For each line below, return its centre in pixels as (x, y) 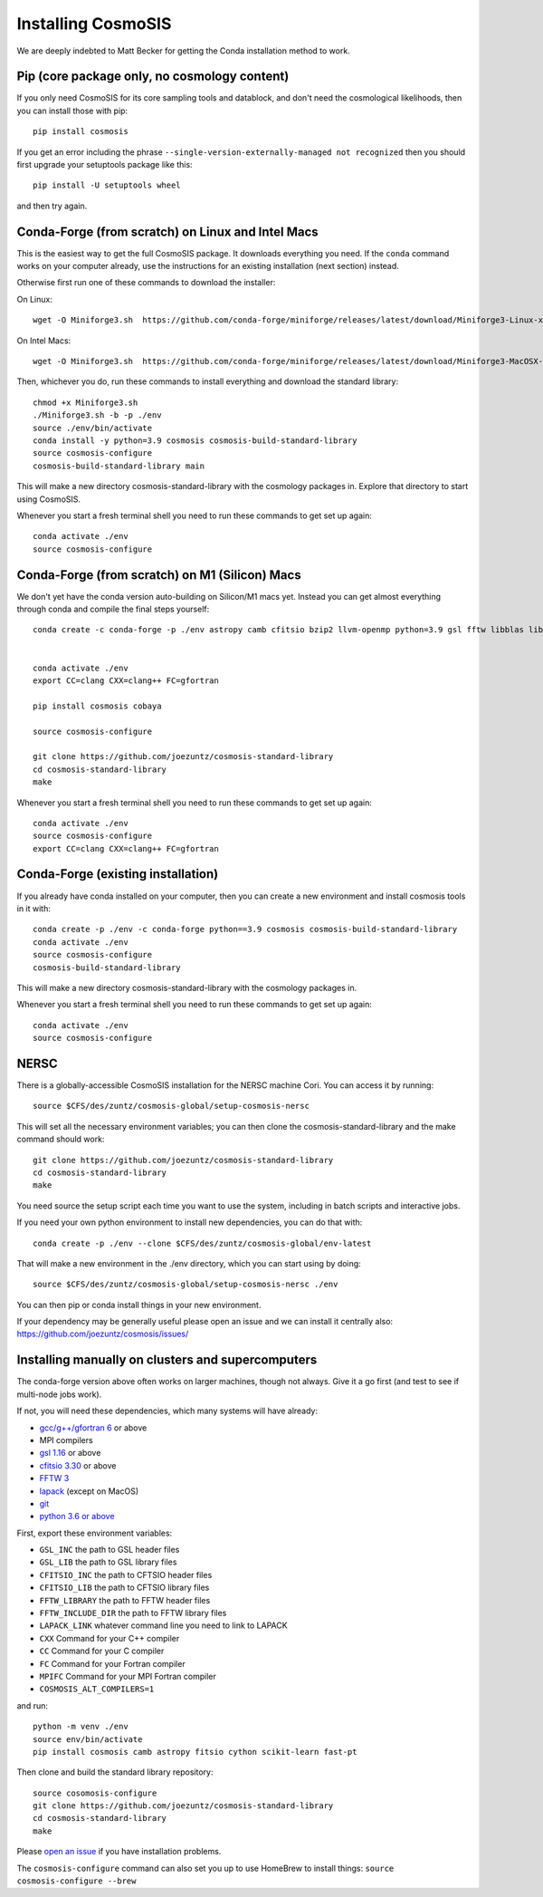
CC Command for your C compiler (102, 1651)
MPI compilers (67, 1440)
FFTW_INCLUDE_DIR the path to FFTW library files (133, 1613)
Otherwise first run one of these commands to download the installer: (146, 283)
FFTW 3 (54, 1478)
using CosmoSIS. (49, 499)
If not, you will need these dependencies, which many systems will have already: (167, 1411)
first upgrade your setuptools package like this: (105, 165)
